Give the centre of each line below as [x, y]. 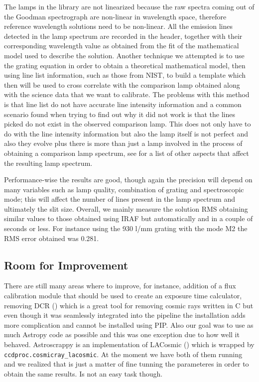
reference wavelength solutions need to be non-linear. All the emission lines [118, 26]
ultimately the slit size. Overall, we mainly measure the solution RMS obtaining [126, 208]
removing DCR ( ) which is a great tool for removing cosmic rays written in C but [129, 305]
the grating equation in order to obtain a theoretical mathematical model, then [125, 65]
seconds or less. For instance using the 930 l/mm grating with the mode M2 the [126, 228]
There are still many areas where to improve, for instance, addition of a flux [120, 286]
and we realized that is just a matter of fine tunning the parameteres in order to [127, 364]
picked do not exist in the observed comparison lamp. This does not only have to [128, 124]
